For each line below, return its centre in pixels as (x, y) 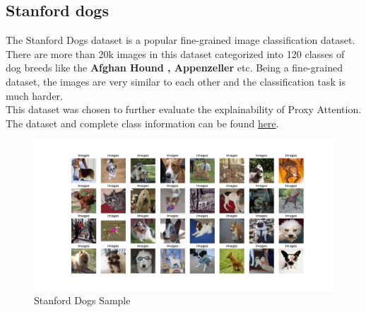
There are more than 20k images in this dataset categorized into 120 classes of (175, 53)
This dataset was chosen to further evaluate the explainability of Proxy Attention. (184, 109)
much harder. (34, 95)
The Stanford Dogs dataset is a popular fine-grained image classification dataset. (181, 40)
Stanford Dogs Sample (82, 300)
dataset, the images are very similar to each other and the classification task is (176, 81)
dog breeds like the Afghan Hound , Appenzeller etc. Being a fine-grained (174, 68)
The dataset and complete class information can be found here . (142, 123)
